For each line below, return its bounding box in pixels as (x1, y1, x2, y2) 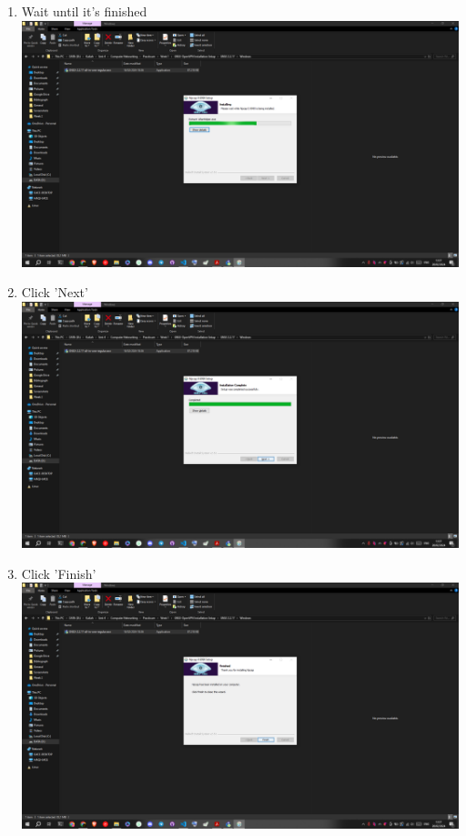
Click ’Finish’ (21, 563, 96, 583)
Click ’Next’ (21, 283, 88, 302)
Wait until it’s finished (21, 2, 147, 20)
